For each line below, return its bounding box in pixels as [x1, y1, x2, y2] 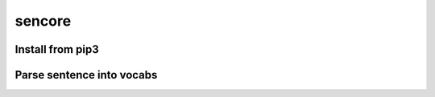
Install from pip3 [14, 42, 100, 56]
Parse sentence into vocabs [14, 68, 158, 82]
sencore [14, 12, 72, 30]
